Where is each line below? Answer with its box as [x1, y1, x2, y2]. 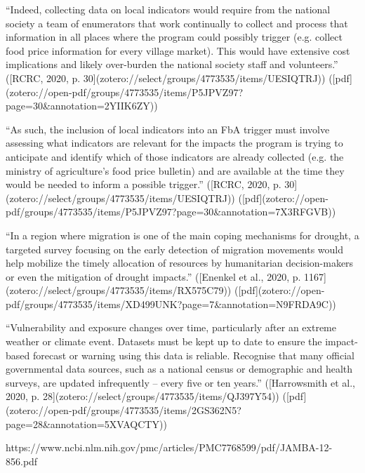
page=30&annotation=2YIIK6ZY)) [6, 98, 158, 113]
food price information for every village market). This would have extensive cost [6, 43, 350, 58]
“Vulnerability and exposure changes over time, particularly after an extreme [6, 320, 337, 335]
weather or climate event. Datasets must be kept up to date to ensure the [6, 334, 322, 349]
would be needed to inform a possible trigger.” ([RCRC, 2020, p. [6, 177, 281, 192]
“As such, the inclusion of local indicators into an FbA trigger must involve [6, 121, 330, 136]
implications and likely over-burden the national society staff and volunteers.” [6, 57, 338, 72]
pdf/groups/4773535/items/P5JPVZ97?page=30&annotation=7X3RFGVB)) [6, 204, 336, 219]
